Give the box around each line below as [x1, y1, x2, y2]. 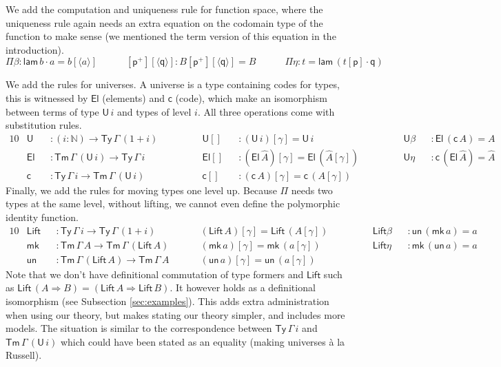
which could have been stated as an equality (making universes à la [60, 334, 345, 348]
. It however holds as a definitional [170, 280, 316, 295]
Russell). [6, 348, 42, 362]
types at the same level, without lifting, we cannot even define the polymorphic [6, 196, 340, 211]
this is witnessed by [6, 90, 88, 105]
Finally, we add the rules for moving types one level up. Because [6, 182, 277, 197]
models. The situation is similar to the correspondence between [6, 321, 272, 335]
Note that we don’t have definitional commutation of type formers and [6, 266, 304, 281]
